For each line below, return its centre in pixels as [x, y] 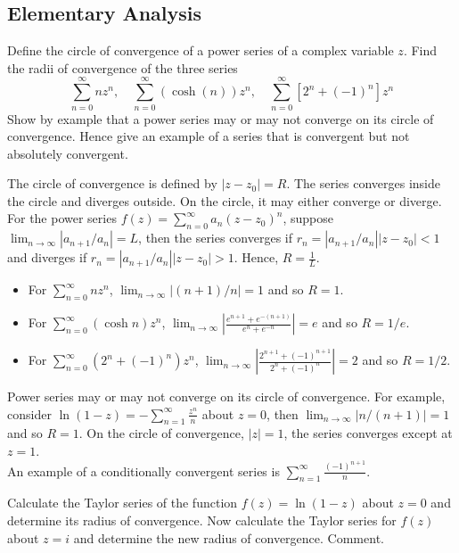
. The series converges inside [363, 183]
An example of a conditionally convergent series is [143, 470]
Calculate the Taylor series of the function [123, 503]
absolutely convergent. [68, 153]
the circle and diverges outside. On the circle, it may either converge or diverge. [225, 200]
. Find [420, 50]
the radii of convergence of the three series [123, 67]
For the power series [62, 218]
